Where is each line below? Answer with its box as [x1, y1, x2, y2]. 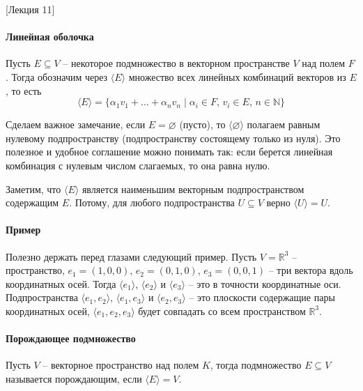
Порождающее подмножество [6, 331, 136, 346]
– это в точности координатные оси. [188, 276, 341, 291]
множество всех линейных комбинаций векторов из [128, 69, 346, 84]
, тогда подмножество [210, 358, 302, 372]
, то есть [6, 83, 42, 98]
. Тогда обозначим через [6, 69, 108, 84]
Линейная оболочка [6, 29, 94, 44]
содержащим [6, 195, 59, 210]
